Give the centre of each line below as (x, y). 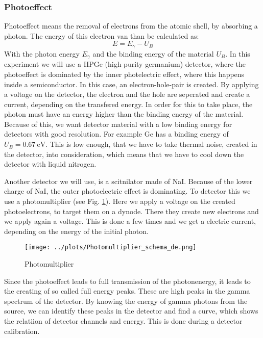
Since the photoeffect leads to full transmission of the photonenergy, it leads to (127, 281)
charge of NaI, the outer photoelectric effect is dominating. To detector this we (127, 191)
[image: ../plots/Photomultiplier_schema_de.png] (111, 248)
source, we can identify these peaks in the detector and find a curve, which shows (131, 311)
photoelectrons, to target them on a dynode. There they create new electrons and (131, 211)
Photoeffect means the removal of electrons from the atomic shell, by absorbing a (131, 26)
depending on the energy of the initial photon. (76, 231)
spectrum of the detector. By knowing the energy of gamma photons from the (126, 301)
